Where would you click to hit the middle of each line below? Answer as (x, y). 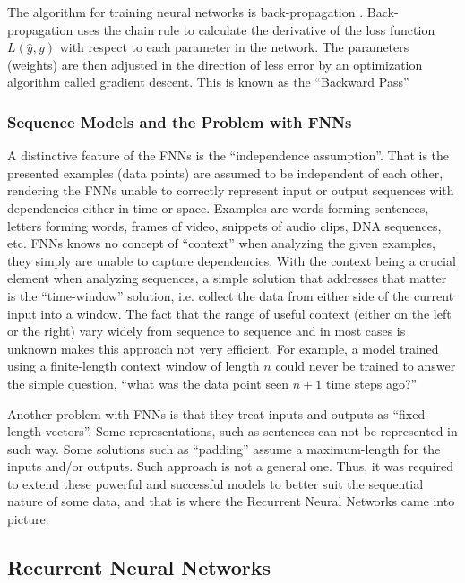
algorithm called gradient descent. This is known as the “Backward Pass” (208, 82)
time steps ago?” (371, 383)
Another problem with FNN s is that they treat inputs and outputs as (198, 413)
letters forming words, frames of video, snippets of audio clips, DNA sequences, (224, 225)
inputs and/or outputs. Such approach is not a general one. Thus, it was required (231, 466)
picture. (28, 519)
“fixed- (411, 413)
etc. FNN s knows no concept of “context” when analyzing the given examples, (221, 243)
